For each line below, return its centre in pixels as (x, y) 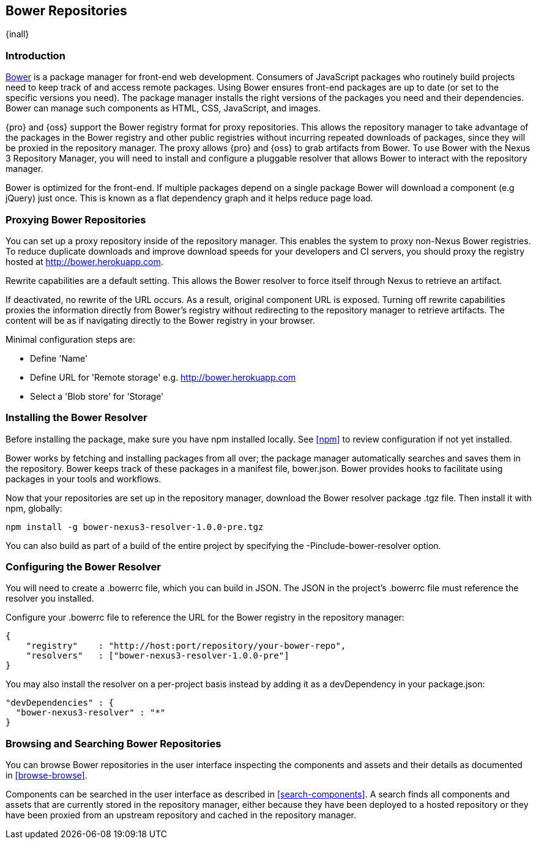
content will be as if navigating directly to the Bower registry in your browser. (160, 320)
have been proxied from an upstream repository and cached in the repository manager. (181, 815)
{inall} (17, 34)
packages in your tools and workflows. (84, 479)
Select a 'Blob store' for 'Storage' (97, 396)
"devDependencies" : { (60, 703)
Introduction (35, 55)
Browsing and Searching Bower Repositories (114, 743)
